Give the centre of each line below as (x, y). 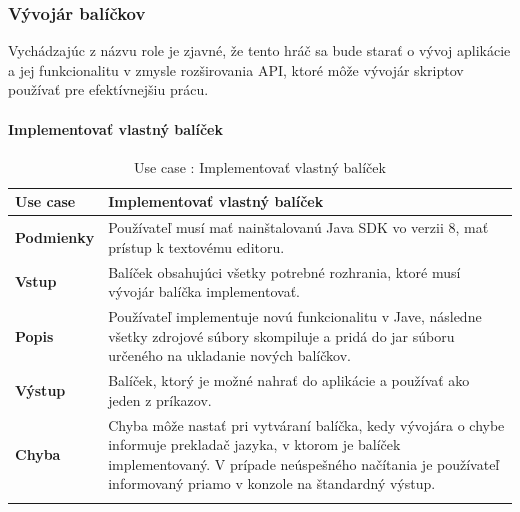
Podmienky (55, 237)
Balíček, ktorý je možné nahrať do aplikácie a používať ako (289, 380)
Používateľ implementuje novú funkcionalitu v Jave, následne (295, 316)
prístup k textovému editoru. (196, 246)
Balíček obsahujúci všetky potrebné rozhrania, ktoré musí (284, 271)
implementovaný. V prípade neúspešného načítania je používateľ (304, 463)
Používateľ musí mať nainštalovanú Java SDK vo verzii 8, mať (298, 227)
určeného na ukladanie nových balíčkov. (229, 355)
